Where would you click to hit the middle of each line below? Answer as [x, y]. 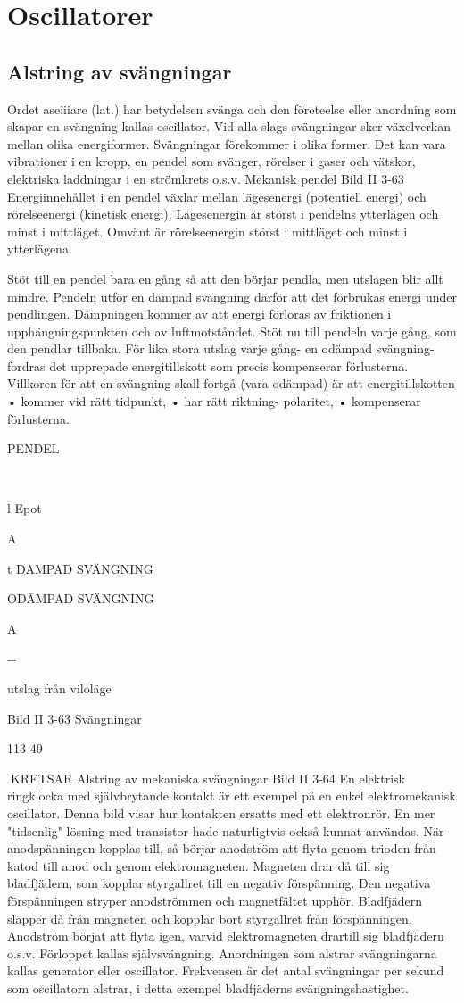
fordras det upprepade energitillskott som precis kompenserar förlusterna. [208, 365]
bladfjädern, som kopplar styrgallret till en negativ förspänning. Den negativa [219, 883]
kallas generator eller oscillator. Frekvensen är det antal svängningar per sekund [226, 970]
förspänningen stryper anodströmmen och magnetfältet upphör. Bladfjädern [215, 900]
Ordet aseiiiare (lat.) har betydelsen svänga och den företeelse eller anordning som [232, 108]
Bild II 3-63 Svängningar [75, 718]
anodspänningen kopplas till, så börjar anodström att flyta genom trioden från [222, 848]
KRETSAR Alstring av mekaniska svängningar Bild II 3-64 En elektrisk [207, 778]
